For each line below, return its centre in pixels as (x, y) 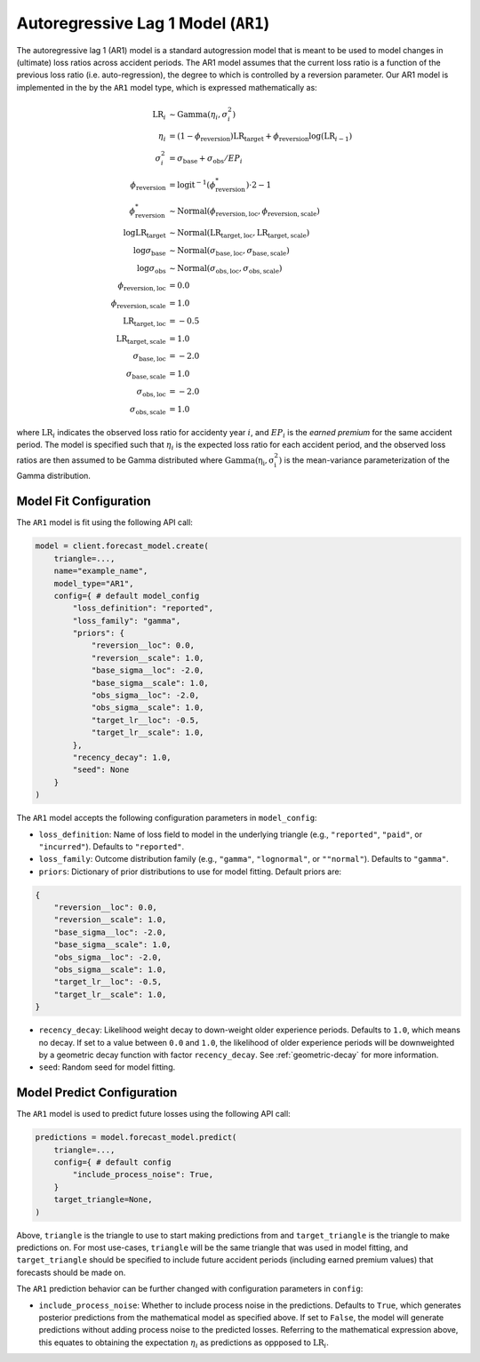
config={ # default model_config (127, 596)
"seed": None (101, 770)
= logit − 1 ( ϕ (192, 184)
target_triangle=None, (103, 1200)
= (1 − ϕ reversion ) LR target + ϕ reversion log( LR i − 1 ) (261, 137)
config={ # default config (113, 1163)
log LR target (144, 234)
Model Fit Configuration (84, 502)
